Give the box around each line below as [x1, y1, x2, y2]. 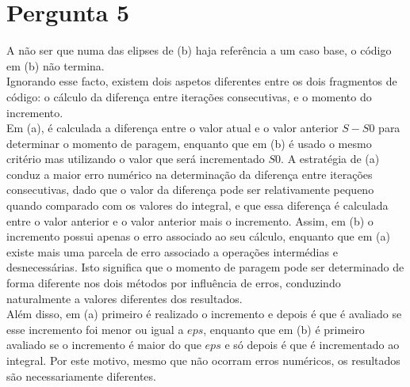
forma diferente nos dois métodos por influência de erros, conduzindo [6, 275, 341, 291]
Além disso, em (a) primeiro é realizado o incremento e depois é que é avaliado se [6, 305, 402, 322]
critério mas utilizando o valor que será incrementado [6, 150, 265, 167]
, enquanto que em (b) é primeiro [203, 321, 365, 337]
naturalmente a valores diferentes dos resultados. [6, 290, 243, 306]
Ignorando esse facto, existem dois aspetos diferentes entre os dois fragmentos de [6, 73, 397, 89]
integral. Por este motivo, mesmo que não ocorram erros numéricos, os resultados [6, 352, 400, 368]
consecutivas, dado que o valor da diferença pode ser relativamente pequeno [6, 181, 374, 198]
